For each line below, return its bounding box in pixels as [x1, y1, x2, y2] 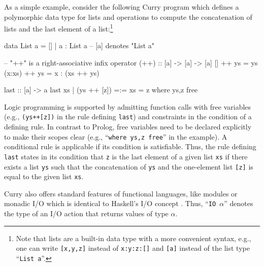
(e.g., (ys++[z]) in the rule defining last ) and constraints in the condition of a [4, 111, 252, 122]
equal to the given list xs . [4, 171, 84, 182]
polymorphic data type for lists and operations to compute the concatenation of [4, 11, 252, 22]
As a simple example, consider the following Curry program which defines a [4, 2, 239, 12]
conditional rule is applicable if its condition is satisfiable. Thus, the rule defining [4, 141, 256, 152]
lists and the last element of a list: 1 [4, 22, 113, 34]
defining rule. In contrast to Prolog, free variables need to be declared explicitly [4, 121, 252, 132]
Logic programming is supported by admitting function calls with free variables [4, 101, 251, 112]
